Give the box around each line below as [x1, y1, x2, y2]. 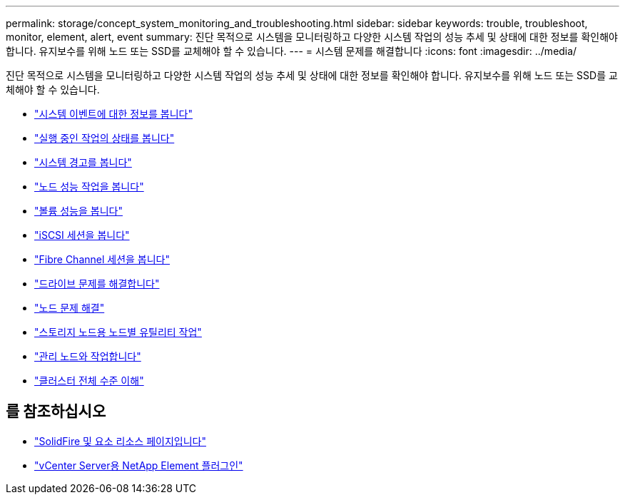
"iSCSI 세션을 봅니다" [34, 229, 130, 241]
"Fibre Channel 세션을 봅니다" [34, 253, 171, 265]
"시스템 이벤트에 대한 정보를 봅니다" [34, 108, 193, 120]
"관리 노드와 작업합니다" [34, 350, 141, 362]
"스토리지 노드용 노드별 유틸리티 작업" [34, 326, 202, 338]
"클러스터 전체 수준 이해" [34, 374, 144, 387]
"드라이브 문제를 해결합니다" [34, 277, 160, 290]
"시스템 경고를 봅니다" [34, 156, 132, 168]
